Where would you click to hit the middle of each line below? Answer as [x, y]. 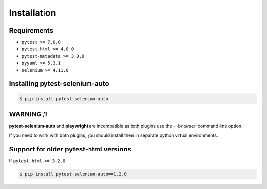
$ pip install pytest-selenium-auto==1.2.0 [73, 174]
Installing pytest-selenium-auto [59, 84]
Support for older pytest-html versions [70, 149]
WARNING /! [28, 114]
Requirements [31, 30]
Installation [33, 13]
